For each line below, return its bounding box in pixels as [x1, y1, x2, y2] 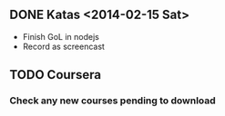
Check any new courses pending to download [9, 94, 216, 107]
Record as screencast [22, 41, 105, 52]
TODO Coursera [9, 67, 102, 82]
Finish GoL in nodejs [22, 31, 100, 42]
